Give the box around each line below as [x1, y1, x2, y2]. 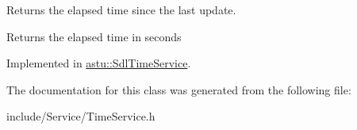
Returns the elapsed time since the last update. [6, 2, 236, 17]
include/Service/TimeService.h [6, 108, 155, 124]
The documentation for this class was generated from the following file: [6, 81, 351, 97]
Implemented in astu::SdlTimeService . [6, 55, 191, 71]
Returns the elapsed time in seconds [6, 28, 182, 44]
